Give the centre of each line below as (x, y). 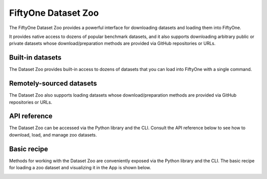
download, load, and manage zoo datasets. (53, 135)
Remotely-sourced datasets (53, 84)
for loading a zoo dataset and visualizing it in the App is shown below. (80, 168)
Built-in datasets (35, 57)
